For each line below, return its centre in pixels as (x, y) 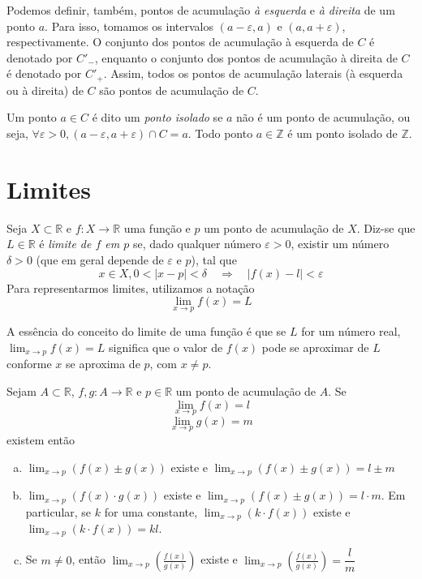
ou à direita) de (45, 90)
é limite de (65, 244)
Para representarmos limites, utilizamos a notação (131, 287)
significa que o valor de (166, 347)
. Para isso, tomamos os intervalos (129, 26)
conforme (29, 364)
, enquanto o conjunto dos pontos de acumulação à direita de (246, 57)
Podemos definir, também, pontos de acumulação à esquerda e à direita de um (201, 10)
